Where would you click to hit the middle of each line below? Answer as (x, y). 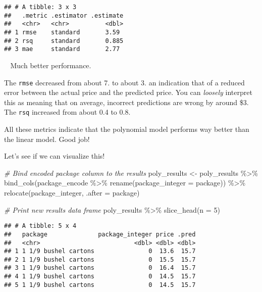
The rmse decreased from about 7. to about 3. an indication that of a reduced (124, 82)
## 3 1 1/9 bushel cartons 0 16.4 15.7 (100, 268)
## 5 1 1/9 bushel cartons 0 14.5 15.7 (100, 285)
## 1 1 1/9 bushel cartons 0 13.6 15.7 (100, 251)
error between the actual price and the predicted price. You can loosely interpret (128, 92)
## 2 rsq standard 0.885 (64, 41)
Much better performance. (51, 65)
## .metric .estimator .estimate (64, 15)
